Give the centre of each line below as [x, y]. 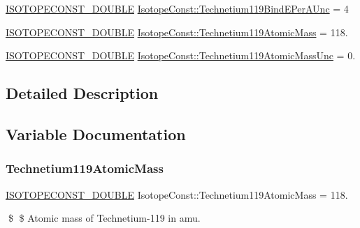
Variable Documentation [96, 134]
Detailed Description [82, 93]
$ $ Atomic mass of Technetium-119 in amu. [104, 218]
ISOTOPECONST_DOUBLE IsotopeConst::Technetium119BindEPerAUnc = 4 [177, 8]
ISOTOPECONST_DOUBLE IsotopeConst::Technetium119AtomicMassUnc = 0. [181, 55]
